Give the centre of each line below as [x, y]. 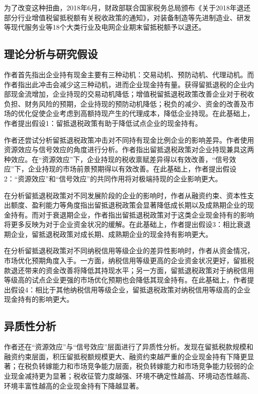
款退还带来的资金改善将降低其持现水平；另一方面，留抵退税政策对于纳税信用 [129, 270]
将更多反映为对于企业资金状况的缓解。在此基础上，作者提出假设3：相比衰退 [127, 224]
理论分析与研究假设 [51, 54]
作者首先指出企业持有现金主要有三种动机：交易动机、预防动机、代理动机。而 [129, 74]
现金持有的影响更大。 [39, 299]
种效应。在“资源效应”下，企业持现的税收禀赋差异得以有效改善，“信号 [117, 159]
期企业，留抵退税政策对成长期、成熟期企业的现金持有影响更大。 [108, 234]
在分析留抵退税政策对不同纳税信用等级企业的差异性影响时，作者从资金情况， [129, 251]
